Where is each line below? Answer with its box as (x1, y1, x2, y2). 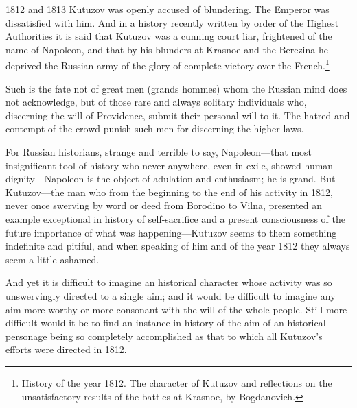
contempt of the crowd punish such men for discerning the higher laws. (5, 121, 304, 136)
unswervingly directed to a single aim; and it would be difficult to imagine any (5, 288, 336, 302)
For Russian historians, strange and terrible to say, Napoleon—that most (5, 145, 312, 158)
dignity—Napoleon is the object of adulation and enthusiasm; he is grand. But (5, 171, 336, 186)
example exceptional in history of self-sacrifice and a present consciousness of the (5, 211, 345, 226)
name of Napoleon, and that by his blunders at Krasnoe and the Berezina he (5, 42, 328, 56)
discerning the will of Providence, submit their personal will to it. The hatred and (5, 108, 350, 122)
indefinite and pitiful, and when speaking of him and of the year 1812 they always (5, 239, 350, 253)
